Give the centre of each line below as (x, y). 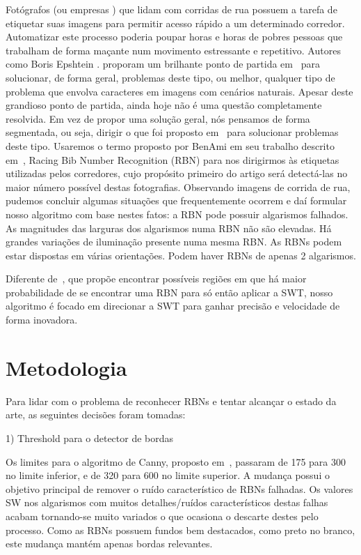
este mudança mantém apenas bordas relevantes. (109, 543)
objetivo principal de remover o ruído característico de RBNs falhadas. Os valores (179, 488)
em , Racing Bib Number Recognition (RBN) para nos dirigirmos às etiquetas (173, 159)
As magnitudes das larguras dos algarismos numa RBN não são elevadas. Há (169, 228)
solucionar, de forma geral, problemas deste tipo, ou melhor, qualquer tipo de (170, 77)
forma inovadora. (42, 320)
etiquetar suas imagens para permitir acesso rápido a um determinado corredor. (175, 23)
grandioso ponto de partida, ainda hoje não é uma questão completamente (164, 105)
